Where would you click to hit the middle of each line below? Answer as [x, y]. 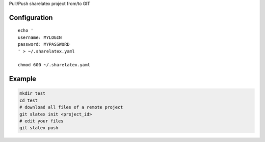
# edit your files [41, 121]
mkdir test [32, 94]
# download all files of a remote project [71, 107]
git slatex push [39, 128]
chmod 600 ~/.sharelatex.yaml [54, 65]
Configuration [31, 17]
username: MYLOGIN [40, 37]
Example [23, 79]
